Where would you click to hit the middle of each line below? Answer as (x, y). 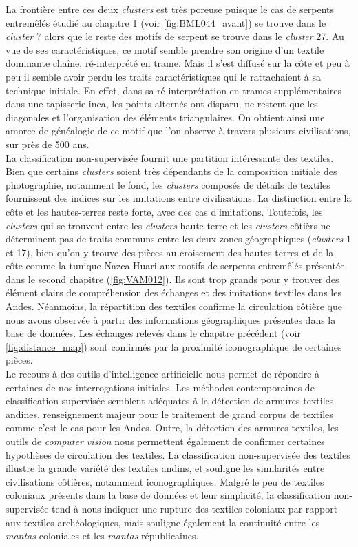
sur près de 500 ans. (48, 144)
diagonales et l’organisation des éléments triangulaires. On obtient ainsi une (165, 117)
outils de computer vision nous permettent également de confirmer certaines (165, 441)
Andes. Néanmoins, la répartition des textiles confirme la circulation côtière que (174, 306)
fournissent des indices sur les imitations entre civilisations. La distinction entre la (179, 198)
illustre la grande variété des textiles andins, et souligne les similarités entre (165, 468)
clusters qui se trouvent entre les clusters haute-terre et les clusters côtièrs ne (168, 225)
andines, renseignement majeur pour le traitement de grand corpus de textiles (169, 414)
